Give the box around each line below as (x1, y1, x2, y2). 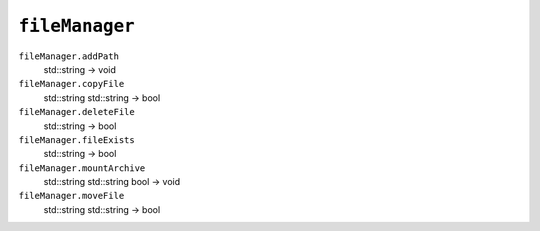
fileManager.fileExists (18, 134, 135, 145)
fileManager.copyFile (18, 78, 125, 90)
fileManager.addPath (18, 50, 120, 62)
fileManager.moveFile (18, 190, 125, 202)
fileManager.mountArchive (18, 162, 146, 174)
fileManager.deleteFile (18, 106, 135, 118)
